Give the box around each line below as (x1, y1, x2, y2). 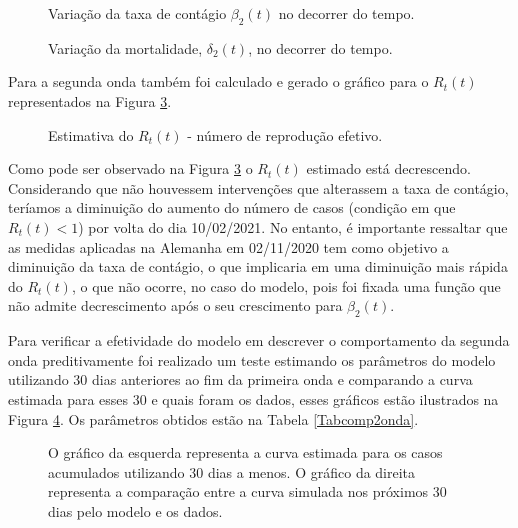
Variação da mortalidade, (48, 37, 203, 58)
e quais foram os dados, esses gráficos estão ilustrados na (151, 388, 499, 409)
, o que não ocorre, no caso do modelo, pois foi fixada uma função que (71, 275, 501, 296)
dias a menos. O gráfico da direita (207, 461, 416, 482)
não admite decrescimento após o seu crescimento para (8, 295, 343, 316)
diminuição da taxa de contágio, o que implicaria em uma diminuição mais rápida (8, 256, 508, 277)
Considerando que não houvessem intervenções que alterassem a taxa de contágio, (8, 177, 509, 198)
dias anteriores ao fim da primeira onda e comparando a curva (92, 369, 473, 390)
